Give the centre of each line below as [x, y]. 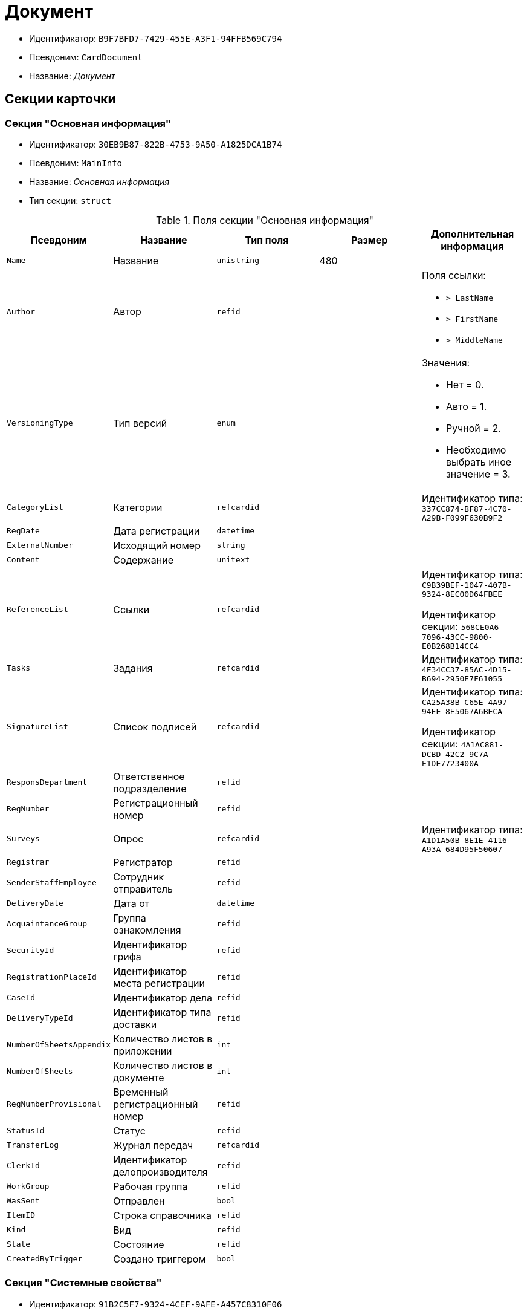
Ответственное [149, 776]
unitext [233, 560]
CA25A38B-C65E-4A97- [467, 702]
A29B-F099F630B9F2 [462, 518]
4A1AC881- [482, 744]
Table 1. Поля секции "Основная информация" [265, 220]
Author [21, 311]
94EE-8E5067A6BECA [462, 711]
